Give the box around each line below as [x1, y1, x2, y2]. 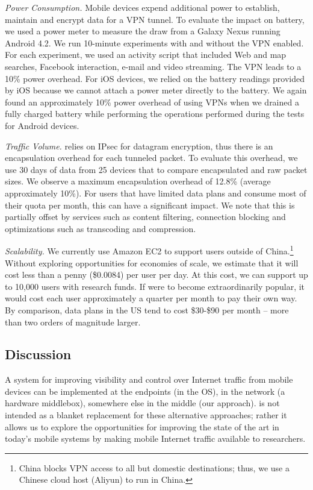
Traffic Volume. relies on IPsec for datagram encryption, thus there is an [5, 139, 273, 152]
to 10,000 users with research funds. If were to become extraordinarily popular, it [5, 280, 305, 292]
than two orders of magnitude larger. [5, 315, 141, 328]
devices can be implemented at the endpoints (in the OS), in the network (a [5, 385, 285, 397]
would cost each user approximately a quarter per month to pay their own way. [5, 292, 297, 304]
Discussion [5, 345, 72, 363]
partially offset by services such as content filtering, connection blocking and [5, 210, 286, 223]
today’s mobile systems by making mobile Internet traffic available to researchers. [5, 432, 306, 445]
